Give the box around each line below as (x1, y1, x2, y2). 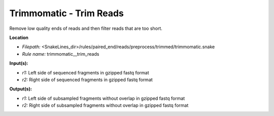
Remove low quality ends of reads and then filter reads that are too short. (9, 25, 162, 31)
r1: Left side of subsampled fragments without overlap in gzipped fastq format (22, 95, 185, 101)
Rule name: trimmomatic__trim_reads (22, 51, 99, 57)
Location (9, 34, 29, 41)
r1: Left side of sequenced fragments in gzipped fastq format (22, 69, 149, 75)
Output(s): (9, 86, 32, 92)
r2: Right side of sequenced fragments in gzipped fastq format (22, 76, 153, 83)
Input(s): (9, 60, 28, 66)
